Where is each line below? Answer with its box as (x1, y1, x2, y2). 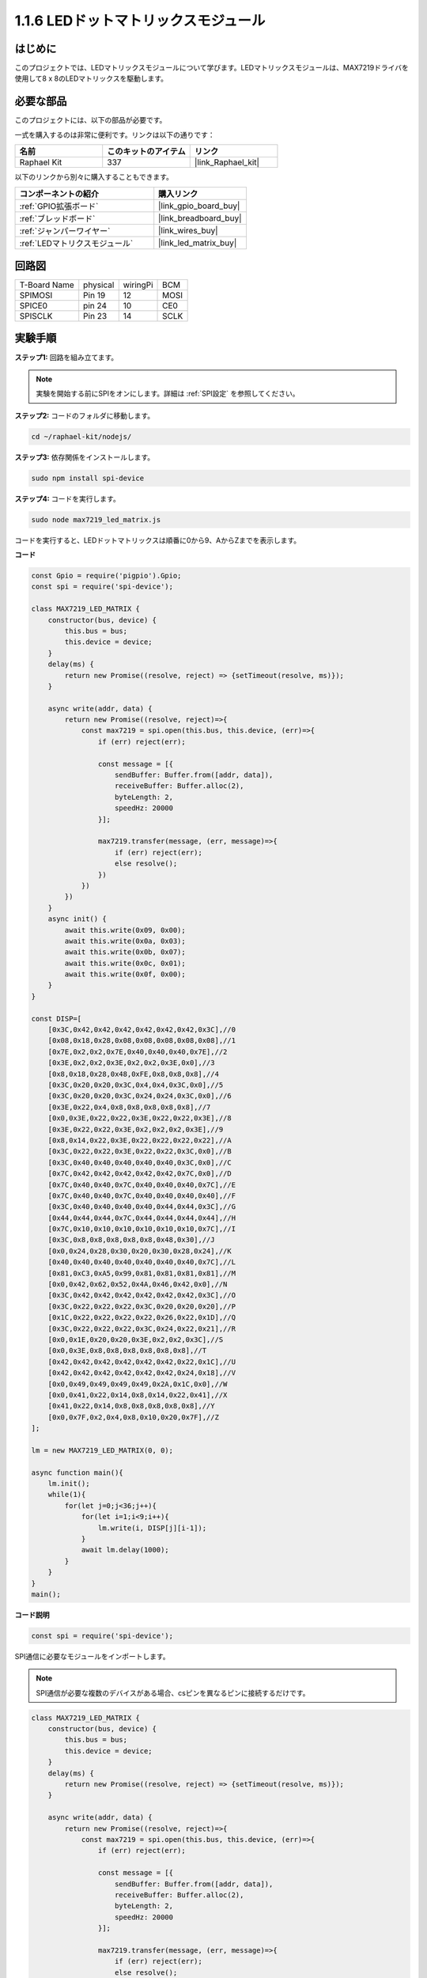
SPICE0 (19, 301, 47, 312)
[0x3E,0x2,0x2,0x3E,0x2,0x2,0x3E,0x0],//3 (47, 1059, 215, 1067)
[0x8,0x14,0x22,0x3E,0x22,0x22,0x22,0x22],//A (47, 1135, 232, 1145)
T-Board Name (19, 279, 74, 290)
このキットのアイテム (107, 146, 186, 157)
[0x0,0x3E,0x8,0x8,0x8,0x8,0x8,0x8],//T (47, 1346, 207, 1355)
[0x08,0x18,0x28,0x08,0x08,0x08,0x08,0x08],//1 (47, 1036, 236, 1045)
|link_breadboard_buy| (158, 212, 242, 223)
